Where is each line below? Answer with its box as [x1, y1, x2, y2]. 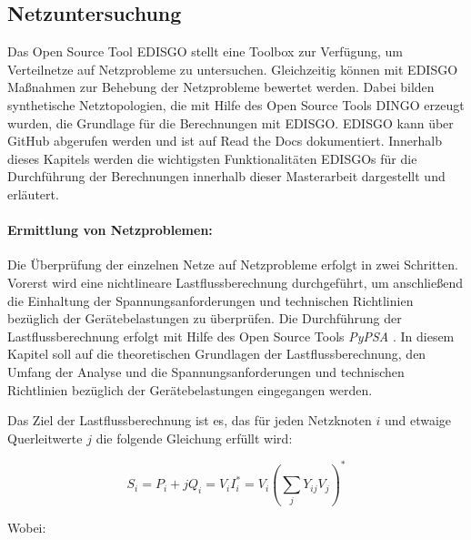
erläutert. [7, 184, 59, 203]
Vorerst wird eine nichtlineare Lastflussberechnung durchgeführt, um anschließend [7, 272, 464, 291]
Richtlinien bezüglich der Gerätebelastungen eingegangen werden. [7, 380, 373, 399]
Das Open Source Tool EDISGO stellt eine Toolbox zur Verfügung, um [7, 42, 404, 61]
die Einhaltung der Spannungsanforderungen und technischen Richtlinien [7, 290, 414, 310]
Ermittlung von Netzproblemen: [7, 220, 213, 239]
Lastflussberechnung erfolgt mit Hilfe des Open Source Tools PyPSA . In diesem [7, 326, 455, 345]
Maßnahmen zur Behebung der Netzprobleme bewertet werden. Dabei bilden [7, 77, 435, 97]
